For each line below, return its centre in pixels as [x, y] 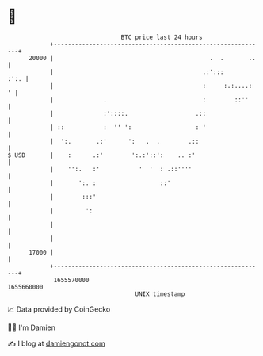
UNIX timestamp [160, 294]
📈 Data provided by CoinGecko [59, 309]
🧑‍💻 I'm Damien [32, 327]
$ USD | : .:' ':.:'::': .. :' [101, 155]
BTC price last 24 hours [162, 37]
